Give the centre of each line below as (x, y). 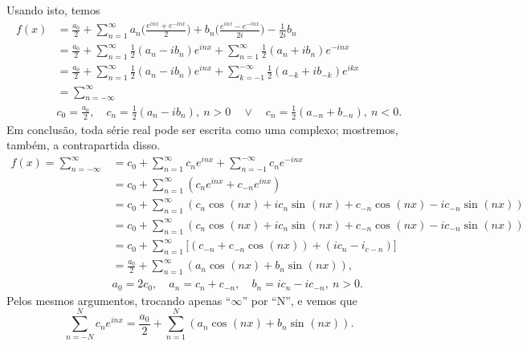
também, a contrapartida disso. (84, 145)
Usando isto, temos (53, 10)
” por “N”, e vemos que (300, 300)
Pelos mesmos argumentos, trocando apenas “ (119, 300)
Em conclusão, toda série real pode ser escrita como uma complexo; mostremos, (202, 129)
